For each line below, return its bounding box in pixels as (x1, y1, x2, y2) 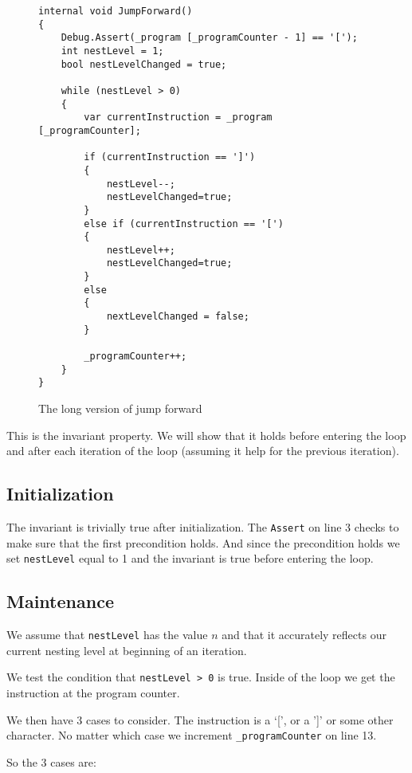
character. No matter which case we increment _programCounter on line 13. (6, 727, 377, 744)
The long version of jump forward (38, 400, 202, 417)
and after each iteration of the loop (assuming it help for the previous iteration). (6, 442, 399, 459)
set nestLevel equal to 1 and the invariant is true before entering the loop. (6, 550, 374, 567)
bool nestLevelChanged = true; (61, 58, 227, 70)
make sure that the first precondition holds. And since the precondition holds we (6, 534, 400, 551)
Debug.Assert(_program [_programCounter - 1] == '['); (61, 32, 358, 44)
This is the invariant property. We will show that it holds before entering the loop (6, 426, 406, 443)
